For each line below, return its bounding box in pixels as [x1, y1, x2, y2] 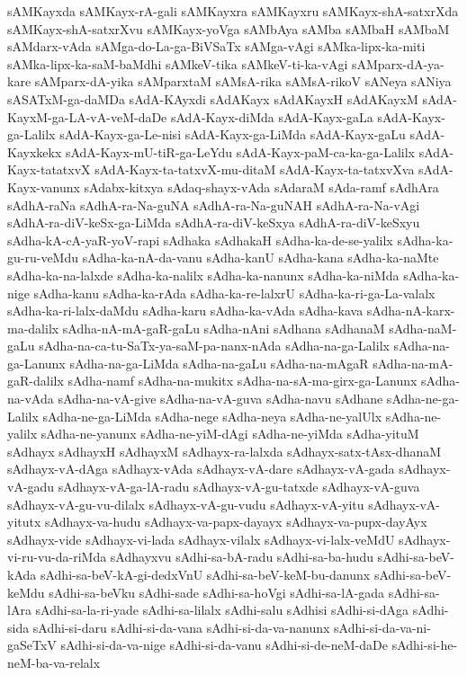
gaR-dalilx [7, 371, 64, 390]
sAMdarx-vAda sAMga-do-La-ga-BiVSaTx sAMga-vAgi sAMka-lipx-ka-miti [7, 37, 426, 56]
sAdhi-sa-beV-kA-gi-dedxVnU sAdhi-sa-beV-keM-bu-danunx [40, 565, 371, 583]
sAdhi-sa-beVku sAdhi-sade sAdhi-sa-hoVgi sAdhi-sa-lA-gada [49, 582, 385, 601]
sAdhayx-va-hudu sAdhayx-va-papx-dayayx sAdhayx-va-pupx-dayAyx [45, 512, 427, 531]
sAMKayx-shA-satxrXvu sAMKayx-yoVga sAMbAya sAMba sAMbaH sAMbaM [7, 19, 450, 38]
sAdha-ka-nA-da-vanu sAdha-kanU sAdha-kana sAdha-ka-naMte [82, 248, 439, 267]
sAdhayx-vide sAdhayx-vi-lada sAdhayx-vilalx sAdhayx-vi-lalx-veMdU [7, 529, 395, 548]
